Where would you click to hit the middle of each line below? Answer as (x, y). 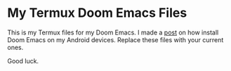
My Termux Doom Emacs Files (97, 13)
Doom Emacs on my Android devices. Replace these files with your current (115, 39)
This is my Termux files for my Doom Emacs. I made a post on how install (113, 32)
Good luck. (23, 60)
